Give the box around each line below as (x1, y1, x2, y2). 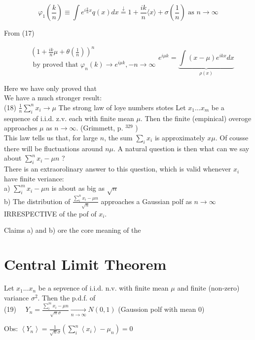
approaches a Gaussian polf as (101, 196, 192, 206)
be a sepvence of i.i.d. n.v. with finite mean (38, 283, 169, 293)
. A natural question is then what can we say (113, 143, 250, 153)
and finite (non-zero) (177, 283, 240, 293)
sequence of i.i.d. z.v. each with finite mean (4, 113, 134, 123)
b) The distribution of (4, 196, 71, 206)
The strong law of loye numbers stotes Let (58, 102, 186, 112)
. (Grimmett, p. (76, 123, 123, 133)
